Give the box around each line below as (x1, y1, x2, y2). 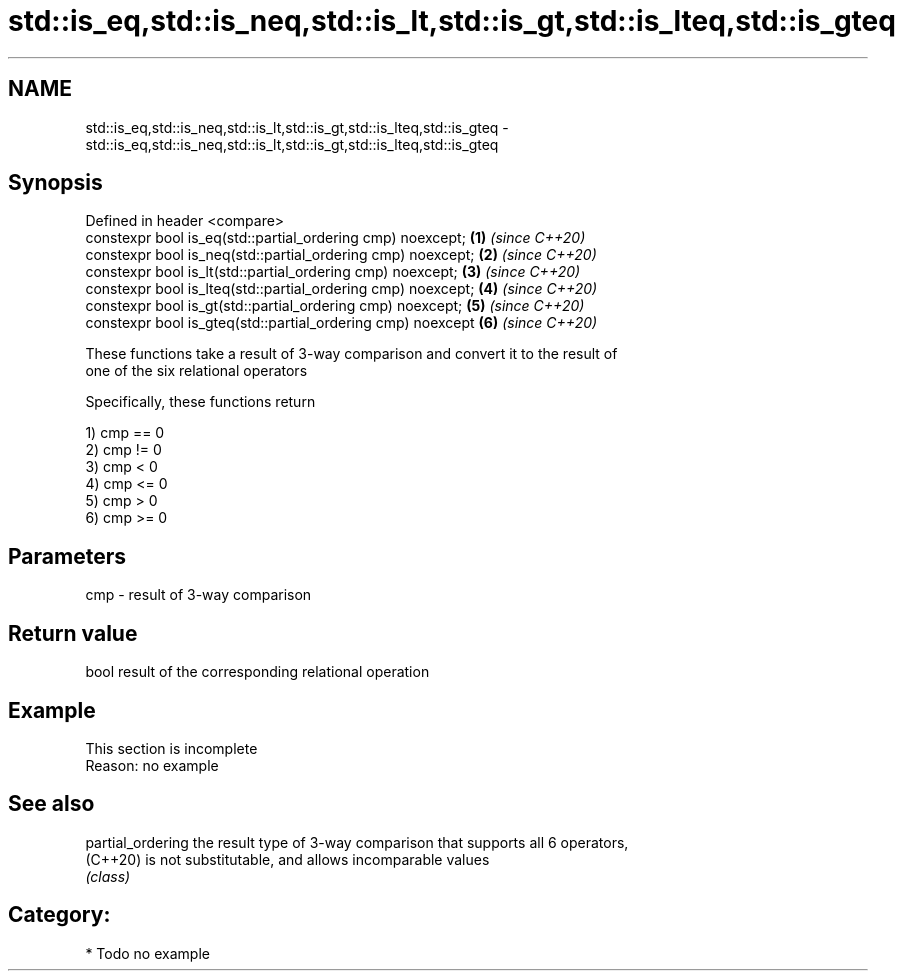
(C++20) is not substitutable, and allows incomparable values (85, 850, 490, 868)
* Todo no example (85, 944, 210, 962)
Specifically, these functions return (85, 393, 316, 411)
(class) (85, 867, 131, 885)
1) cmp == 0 (85, 424, 165, 442)
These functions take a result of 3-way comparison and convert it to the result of (85, 345, 618, 363)
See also (8, 791, 95, 817)
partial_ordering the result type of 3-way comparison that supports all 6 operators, (85, 833, 629, 851)
